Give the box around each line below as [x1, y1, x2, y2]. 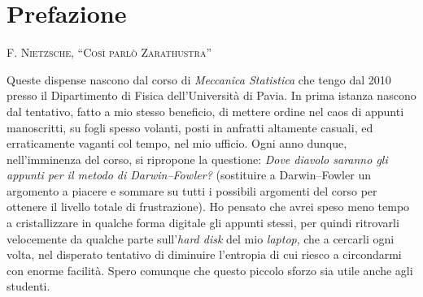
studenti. [7, 278, 50, 295]
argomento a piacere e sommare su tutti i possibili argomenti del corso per [7, 182, 377, 199]
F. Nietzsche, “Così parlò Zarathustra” [7, 44, 212, 61]
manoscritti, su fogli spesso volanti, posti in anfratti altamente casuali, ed [7, 118, 373, 136]
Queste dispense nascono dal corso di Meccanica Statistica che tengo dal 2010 [7, 71, 391, 88]
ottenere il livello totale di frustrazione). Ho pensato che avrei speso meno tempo [7, 198, 410, 215]
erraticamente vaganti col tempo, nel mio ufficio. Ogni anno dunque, [7, 135, 347, 152]
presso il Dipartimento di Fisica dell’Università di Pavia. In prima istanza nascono [7, 87, 416, 104]
